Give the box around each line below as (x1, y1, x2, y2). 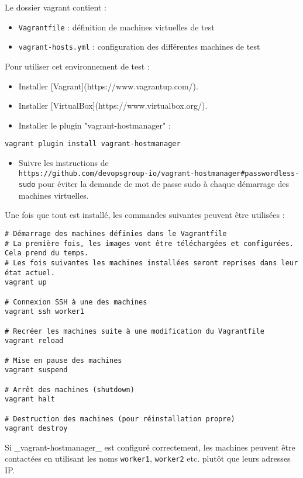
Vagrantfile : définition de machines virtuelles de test (18, 20, 215, 33)
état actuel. (5, 268, 55, 277)
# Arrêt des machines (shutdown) (5, 385, 135, 394)
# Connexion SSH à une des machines (5, 297, 147, 306)
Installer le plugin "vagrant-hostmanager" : (18, 119, 171, 131)
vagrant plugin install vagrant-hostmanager (5, 140, 181, 148)
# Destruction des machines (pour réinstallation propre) (5, 414, 235, 423)
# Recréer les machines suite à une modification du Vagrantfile (5, 327, 264, 335)
